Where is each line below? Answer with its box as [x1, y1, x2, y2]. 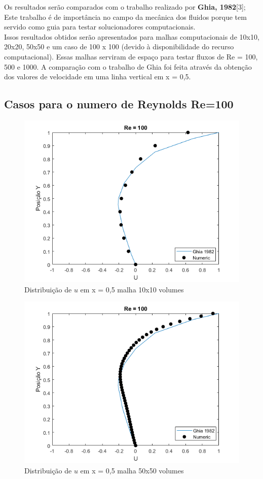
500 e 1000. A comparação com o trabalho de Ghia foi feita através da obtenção [4, 61, 252, 72]
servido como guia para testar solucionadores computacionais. [4, 21, 196, 32]
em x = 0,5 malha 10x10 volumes [80, 284, 184, 294]
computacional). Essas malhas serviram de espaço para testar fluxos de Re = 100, [4, 51, 258, 62]
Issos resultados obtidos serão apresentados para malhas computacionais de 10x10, [4, 31, 259, 42]
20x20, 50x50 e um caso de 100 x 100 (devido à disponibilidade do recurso [4, 41, 234, 52]
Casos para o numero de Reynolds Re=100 [4, 96, 234, 112]
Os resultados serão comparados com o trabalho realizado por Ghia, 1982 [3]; [4, 2, 246, 12]
